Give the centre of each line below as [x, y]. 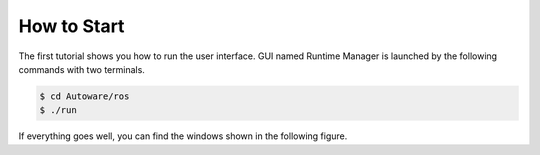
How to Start [71, 26]
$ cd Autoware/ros [84, 96]
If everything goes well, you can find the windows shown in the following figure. [183, 136]
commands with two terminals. [81, 69]
